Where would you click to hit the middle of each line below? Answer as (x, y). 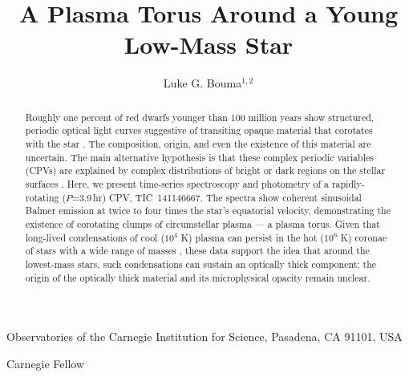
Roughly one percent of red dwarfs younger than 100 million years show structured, (200, 117)
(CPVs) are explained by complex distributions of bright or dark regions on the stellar (205, 170)
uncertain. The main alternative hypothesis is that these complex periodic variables (199, 157)
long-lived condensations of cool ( (95, 237)
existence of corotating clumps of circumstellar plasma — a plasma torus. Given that (202, 223)
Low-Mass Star (209, 45)
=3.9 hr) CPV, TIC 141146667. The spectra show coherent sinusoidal (217, 197)
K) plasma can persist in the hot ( (252, 237)
